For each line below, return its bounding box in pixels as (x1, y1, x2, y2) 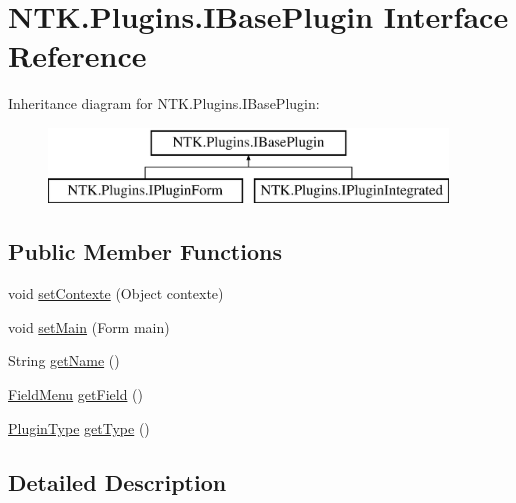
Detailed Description (8, 466, 227, 497)
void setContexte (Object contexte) (8, 283, 224, 304)
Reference (8, 35, 147, 76)
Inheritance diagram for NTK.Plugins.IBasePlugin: (8, 93, 320, 114)
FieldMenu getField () (8, 384, 143, 405)
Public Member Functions (8, 236, 282, 267)
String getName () (8, 350, 120, 371)
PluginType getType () (8, 417, 150, 438)
